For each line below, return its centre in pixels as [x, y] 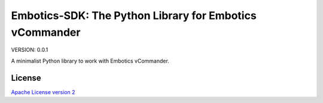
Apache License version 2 [43, 92]
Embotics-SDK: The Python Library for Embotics [134, 15]
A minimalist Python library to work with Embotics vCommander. [90, 61]
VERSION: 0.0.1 [30, 50]
